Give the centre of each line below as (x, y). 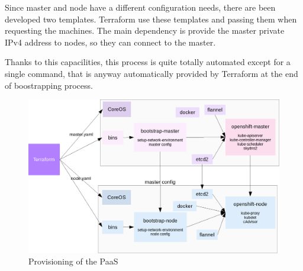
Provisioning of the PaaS (73, 261)
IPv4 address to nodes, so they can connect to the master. (110, 42)
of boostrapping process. (49, 85)
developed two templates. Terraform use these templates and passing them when (151, 19)
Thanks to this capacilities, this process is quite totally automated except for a (148, 62)
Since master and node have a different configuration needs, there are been (140, 7)
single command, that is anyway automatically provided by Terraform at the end (151, 73)
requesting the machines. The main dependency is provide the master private (145, 30)
